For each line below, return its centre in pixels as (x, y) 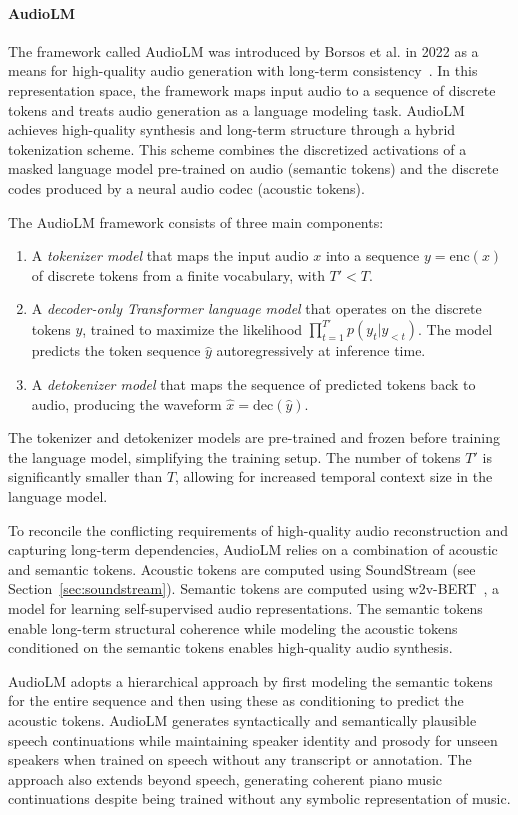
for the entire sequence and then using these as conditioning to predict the (236, 700)
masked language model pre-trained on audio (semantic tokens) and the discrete (253, 168)
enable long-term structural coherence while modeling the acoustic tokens (233, 627)
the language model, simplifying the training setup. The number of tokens (234, 456)
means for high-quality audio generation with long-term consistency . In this (243, 70)
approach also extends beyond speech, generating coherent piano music (225, 778)
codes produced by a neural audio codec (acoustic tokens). (186, 187)
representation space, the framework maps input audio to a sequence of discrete (252, 89)
